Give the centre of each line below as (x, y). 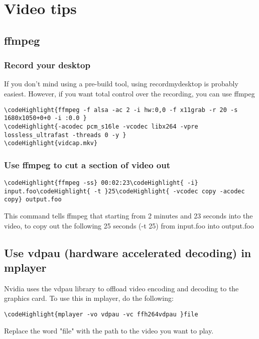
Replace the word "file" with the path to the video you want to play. (109, 330)
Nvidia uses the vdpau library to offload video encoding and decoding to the (121, 288)
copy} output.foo (33, 200)
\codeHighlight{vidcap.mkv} (51, 143)
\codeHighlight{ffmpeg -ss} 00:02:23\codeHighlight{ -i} (101, 183)
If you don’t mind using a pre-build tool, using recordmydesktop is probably (121, 84)
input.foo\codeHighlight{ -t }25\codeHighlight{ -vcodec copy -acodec (124, 191)
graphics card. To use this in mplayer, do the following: (89, 298)
